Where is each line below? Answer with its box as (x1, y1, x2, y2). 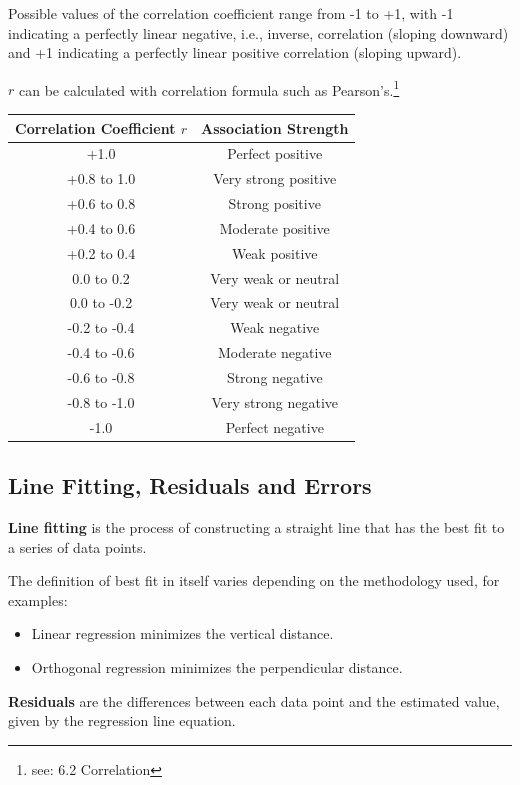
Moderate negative (217, 342, 332, 363)
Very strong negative (211, 391, 339, 412)
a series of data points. (8, 536, 147, 557)
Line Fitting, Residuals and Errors (8, 470, 372, 501)
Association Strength (201, 117, 349, 138)
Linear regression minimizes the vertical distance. (31, 623, 334, 644)
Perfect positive (227, 143, 323, 164)
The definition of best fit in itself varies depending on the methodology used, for (8, 570, 500, 591)
